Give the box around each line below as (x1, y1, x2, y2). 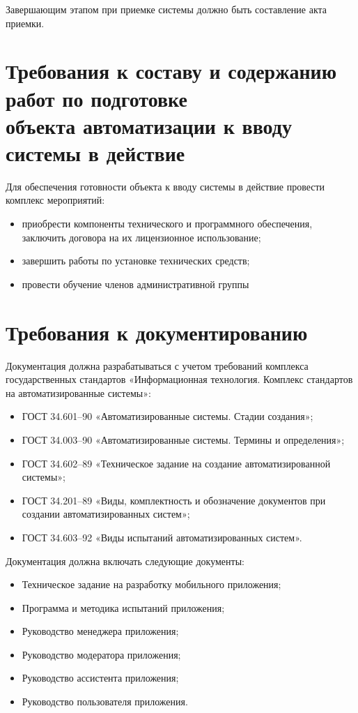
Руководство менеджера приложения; (22, 624, 179, 638)
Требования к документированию (6, 317, 308, 346)
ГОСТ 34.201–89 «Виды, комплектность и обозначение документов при (22, 493, 326, 507)
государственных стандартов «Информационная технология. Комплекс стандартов (6, 372, 353, 386)
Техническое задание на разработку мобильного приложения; (22, 577, 281, 592)
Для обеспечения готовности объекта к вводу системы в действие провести (6, 179, 325, 193)
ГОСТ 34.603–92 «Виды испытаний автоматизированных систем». (22, 530, 302, 544)
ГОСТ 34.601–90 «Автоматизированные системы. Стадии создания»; (22, 409, 313, 423)
